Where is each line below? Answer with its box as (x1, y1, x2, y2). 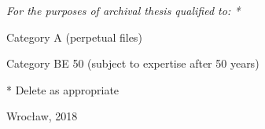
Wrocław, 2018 (6, 108, 78, 124)
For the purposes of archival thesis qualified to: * (6, 2, 241, 18)
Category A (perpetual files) (6, 28, 142, 45)
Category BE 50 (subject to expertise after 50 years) (6, 55, 259, 72)
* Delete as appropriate (6, 81, 120, 98)
